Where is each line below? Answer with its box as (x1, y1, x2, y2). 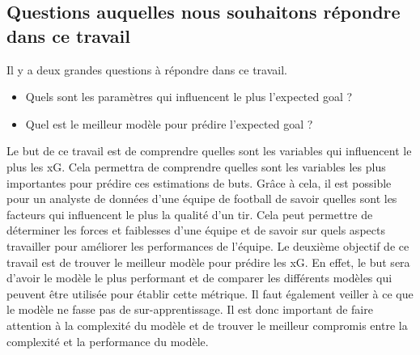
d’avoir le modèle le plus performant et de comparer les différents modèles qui (6, 269, 392, 286)
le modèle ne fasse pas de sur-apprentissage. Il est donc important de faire (6, 301, 373, 318)
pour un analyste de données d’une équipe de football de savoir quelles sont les (6, 190, 397, 207)
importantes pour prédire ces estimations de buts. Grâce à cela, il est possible (6, 174, 392, 191)
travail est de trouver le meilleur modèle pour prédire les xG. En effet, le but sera (6, 253, 410, 270)
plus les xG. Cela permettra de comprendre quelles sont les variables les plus (6, 158, 386, 175)
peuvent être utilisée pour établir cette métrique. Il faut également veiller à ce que (6, 285, 414, 302)
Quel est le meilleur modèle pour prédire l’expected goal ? (25, 115, 313, 132)
